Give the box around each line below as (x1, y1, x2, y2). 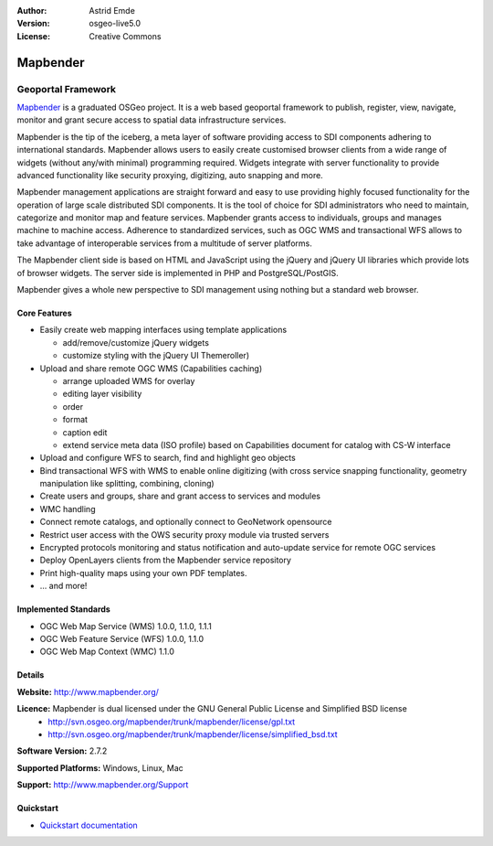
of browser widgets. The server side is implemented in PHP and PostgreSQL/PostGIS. (16, 267, 340, 278)
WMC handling (39, 503, 96, 514)
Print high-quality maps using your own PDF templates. (39, 567, 247, 578)
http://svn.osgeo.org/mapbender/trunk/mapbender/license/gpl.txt (47, 716, 296, 727)
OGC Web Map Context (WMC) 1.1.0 (39, 646, 175, 658)
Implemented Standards (16, 604, 111, 615)
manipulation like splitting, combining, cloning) (39, 478, 215, 489)
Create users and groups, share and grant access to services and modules (39, 490, 321, 502)
